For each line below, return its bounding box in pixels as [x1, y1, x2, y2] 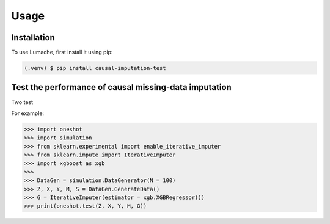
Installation [11, 32, 55, 43]
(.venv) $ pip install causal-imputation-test [24, 65, 166, 72]
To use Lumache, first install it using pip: [11, 49, 113, 56]
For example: [11, 110, 45, 117]
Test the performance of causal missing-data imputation [11, 82, 232, 93]
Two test [11, 98, 34, 106]
